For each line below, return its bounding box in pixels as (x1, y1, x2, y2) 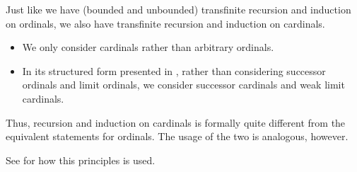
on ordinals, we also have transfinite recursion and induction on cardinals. (6, 16, 325, 30)
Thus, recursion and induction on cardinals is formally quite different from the (6, 115, 346, 130)
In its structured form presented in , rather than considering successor (22, 63, 326, 78)
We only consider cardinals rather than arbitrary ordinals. (22, 40, 274, 55)
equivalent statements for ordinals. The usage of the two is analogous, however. (6, 129, 349, 144)
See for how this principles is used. (6, 152, 156, 167)
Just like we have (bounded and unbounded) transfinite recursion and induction (6, 2, 351, 16)
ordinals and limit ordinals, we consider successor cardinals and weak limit (22, 77, 345, 92)
